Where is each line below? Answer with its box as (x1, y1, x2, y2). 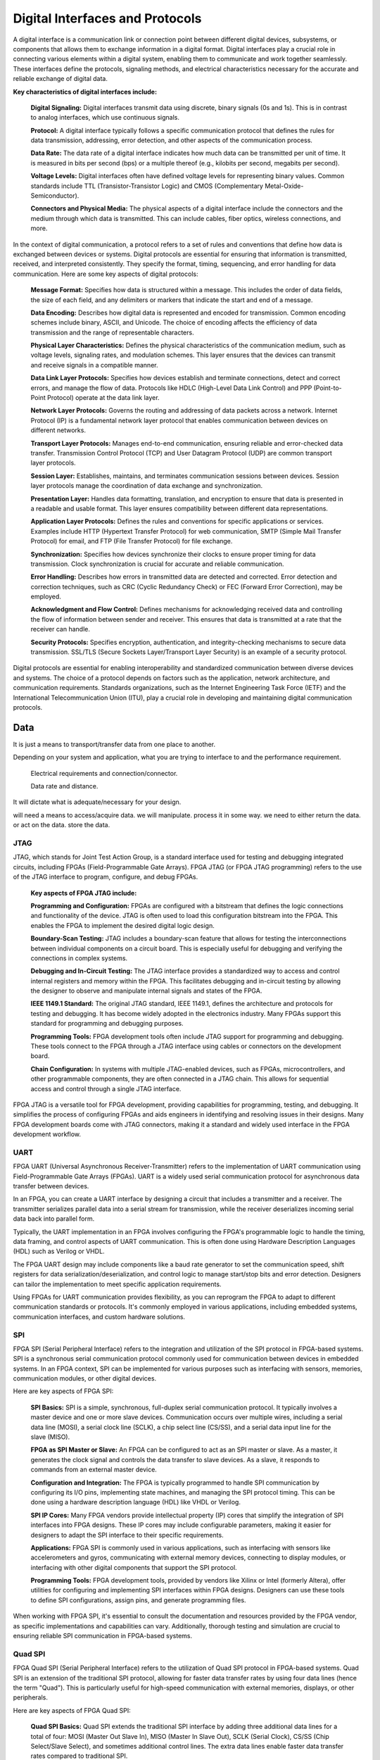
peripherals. (13, 1693, 49, 1702)
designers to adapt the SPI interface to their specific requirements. (30, 1530, 224, 1539)
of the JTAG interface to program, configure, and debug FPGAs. (13, 873, 198, 881)
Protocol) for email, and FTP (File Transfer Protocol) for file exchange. (30, 537, 233, 546)
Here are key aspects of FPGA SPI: (13, 1387, 114, 1395)
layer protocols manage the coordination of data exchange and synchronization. (30, 482, 263, 490)
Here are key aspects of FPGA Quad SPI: (13, 1706, 132, 1714)
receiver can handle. (30, 625, 91, 634)
